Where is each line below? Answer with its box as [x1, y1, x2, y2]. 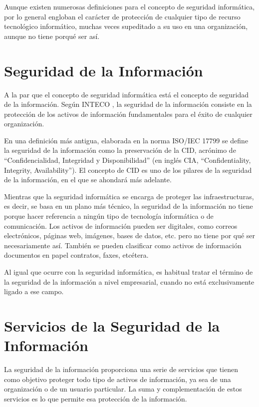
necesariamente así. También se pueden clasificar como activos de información [4, 240, 242, 250]
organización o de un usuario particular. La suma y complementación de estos [4, 384, 242, 394]
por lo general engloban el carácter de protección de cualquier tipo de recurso [4, 11, 241, 21]
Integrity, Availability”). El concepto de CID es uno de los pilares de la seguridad [4, 164, 252, 175]
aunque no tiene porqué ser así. [4, 30, 100, 41]
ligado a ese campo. [4, 286, 64, 297]
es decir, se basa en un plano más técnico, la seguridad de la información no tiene [4, 201, 253, 211]
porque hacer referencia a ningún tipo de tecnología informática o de [4, 211, 214, 221]
